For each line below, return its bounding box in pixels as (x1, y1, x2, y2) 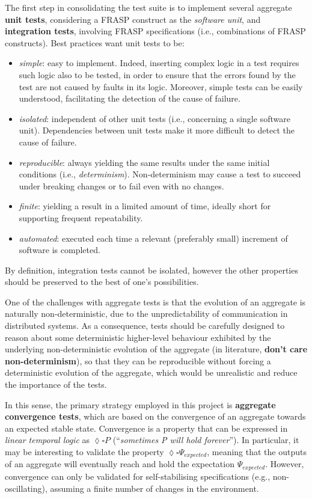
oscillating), (5, 482, 47, 494)
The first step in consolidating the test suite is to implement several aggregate (5, 1, 292, 13)
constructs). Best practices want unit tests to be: (5, 36, 185, 49)
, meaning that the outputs (207, 445, 307, 458)
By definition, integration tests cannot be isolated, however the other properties (5, 263, 298, 276)
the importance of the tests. (5, 378, 107, 391)
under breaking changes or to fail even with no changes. (19, 179, 224, 192)
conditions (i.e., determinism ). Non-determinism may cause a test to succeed (19, 168, 301, 180)
